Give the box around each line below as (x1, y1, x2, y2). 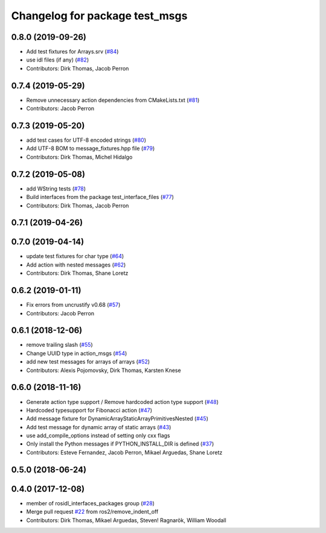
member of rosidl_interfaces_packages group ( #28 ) (26, 499, 155, 506)
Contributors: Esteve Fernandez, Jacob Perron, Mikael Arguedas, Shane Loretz (26, 449, 223, 456)
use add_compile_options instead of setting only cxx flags (26, 432, 170, 440)
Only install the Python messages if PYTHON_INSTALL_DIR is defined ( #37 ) (26, 440, 214, 447)
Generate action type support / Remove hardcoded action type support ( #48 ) (26, 398, 219, 405)
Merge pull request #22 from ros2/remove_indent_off (26, 508, 159, 516)
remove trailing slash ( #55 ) (26, 341, 93, 348)
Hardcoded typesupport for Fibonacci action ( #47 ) (26, 406, 153, 414)
